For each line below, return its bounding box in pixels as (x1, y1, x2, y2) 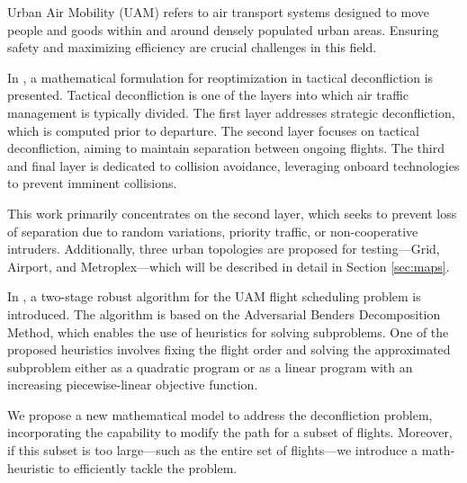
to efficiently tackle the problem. (58, 458, 238, 477)
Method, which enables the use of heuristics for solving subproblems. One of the (7, 322, 449, 341)
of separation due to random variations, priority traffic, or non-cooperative (7, 221, 418, 240)
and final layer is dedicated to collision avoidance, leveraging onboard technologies (7, 156, 460, 174)
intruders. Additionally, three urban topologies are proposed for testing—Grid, (7, 239, 440, 258)
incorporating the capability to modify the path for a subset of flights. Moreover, (7, 423, 453, 442)
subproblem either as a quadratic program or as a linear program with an (7, 357, 413, 376)
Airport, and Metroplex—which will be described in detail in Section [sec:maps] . (7, 256, 450, 275)
